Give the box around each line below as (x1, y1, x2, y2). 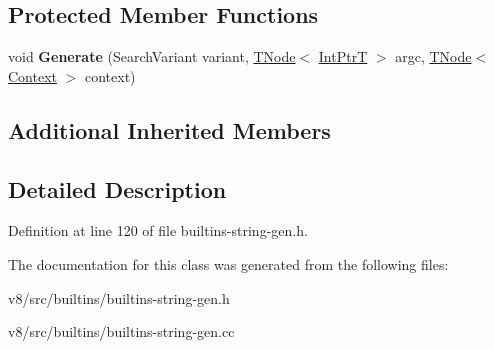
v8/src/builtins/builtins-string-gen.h (8, 287, 230, 308)
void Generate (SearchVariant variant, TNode (8, 46, 296, 67)
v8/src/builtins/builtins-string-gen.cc (8, 321, 235, 342)
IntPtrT (318, 46, 368, 67)
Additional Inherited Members (8, 114, 331, 145)
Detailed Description (8, 173, 227, 204)
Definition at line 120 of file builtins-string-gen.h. (8, 220, 308, 241)
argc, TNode (395, 46, 472, 67)
